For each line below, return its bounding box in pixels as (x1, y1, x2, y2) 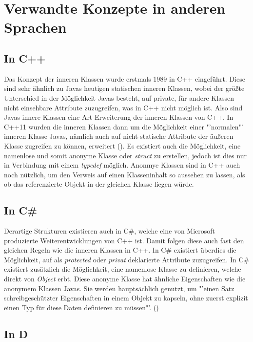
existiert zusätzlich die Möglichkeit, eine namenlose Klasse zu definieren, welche (4, 264, 241, 274)
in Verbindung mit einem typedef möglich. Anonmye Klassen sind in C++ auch (4, 160, 240, 170)
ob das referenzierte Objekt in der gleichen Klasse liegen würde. (4, 179, 194, 189)
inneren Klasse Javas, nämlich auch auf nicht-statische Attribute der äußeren (4, 131, 234, 141)
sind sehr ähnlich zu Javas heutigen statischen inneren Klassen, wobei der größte (4, 83, 245, 93)
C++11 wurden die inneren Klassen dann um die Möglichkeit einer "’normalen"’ (4, 121, 243, 131)
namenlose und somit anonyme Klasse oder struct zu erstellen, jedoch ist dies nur (4, 150, 247, 160)
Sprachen (4, 17, 67, 37)
